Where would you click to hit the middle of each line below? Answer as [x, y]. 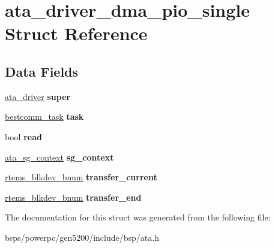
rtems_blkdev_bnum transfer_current [81, 177]
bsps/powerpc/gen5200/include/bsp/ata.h [82, 237]
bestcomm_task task [44, 117]
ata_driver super [38, 96]
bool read [23, 136]
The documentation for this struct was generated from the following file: [138, 217]
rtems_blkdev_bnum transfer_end [73, 197]
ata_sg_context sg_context [59, 157]
